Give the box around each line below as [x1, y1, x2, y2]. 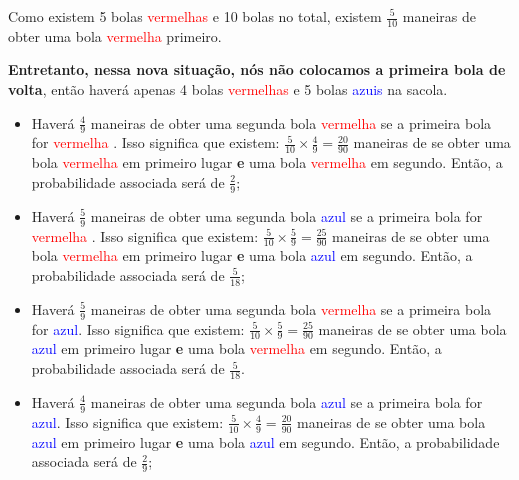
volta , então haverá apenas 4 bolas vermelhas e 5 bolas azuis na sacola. [8, 79, 448, 100]
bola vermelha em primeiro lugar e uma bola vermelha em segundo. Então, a [31, 152, 503, 173]
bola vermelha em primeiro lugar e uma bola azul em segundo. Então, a [31, 245, 473, 266]
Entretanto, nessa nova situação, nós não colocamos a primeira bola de [8, 59, 506, 80]
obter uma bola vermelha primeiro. [8, 25, 222, 46]
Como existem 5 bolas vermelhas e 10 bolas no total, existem [8, 6, 382, 26]
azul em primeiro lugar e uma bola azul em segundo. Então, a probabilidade [31, 431, 500, 452]
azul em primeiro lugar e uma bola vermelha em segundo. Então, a [31, 338, 442, 359]
